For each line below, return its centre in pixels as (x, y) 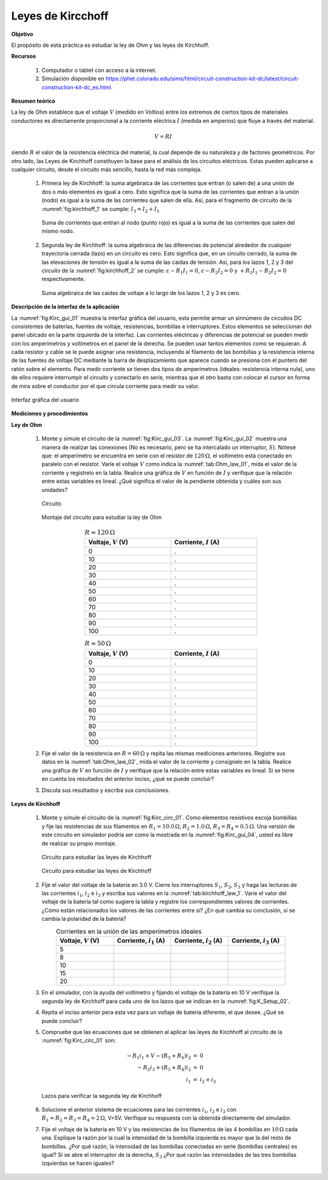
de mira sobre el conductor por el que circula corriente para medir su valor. (105, 386)
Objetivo (22, 34)
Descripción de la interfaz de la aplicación (65, 307)
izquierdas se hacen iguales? (78, 1163)
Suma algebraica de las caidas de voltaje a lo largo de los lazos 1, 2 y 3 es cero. (141, 293)
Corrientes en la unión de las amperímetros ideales (128, 931)
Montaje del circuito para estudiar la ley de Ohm (102, 518)
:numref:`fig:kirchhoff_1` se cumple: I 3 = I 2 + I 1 (101, 210)
